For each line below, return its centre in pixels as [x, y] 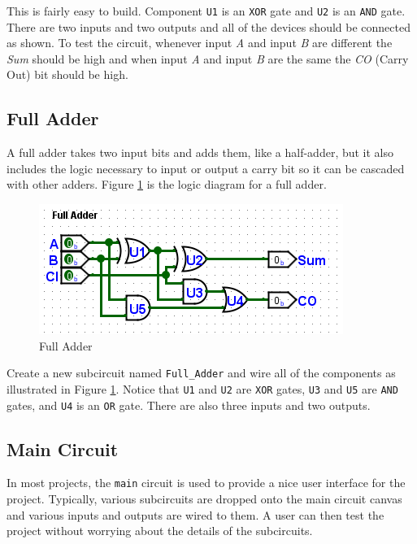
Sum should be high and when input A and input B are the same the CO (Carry [208, 58]
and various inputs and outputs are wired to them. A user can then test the [195, 514]
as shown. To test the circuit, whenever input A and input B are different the [200, 43]
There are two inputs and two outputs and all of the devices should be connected [208, 26]
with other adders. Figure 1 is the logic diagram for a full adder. [167, 184]
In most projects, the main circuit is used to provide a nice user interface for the [206, 483]
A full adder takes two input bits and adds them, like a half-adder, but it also [200, 152]
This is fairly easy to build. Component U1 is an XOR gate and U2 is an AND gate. [206, 11]
